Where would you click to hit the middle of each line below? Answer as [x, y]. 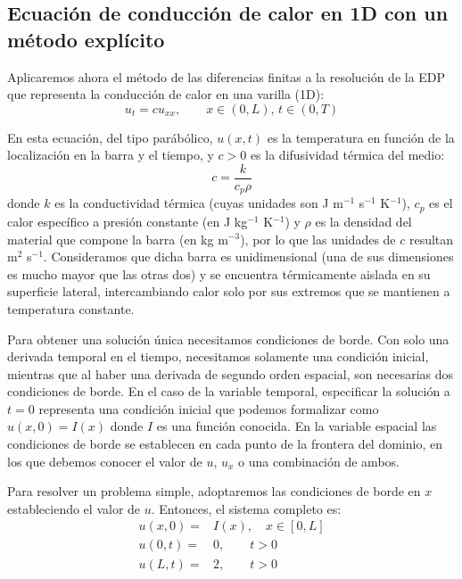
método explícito [86, 39]
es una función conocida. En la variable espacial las [297, 426]
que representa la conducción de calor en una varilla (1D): [166, 94]
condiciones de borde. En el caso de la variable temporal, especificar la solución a [229, 391]
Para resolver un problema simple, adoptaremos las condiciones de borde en [214, 491]
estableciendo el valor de [74, 508]
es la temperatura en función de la [361, 137]
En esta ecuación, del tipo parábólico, [110, 137]
